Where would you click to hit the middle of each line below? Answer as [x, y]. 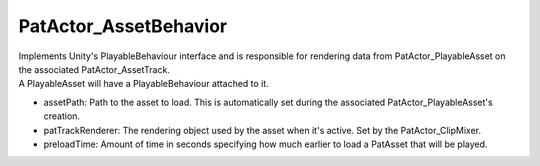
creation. [61, 116]
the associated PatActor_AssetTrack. [94, 69]
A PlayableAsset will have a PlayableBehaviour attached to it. [143, 84]
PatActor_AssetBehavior [123, 26]
